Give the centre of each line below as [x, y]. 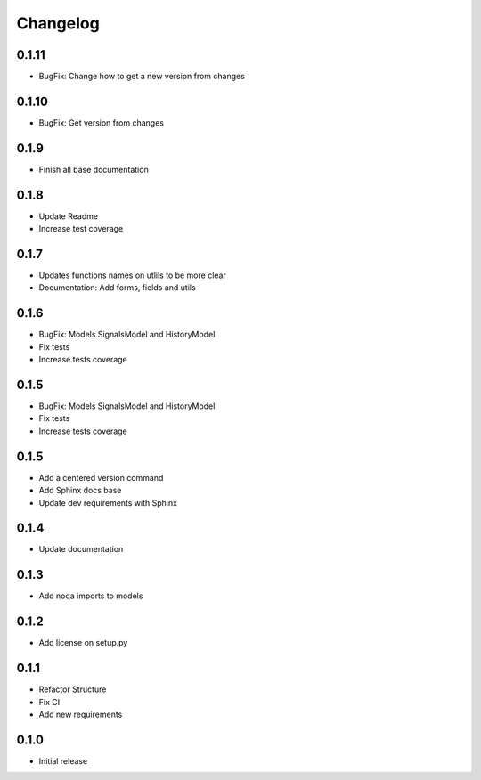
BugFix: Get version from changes [102, 122]
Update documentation [81, 549]
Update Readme [68, 216]
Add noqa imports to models [91, 596]
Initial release [63, 760]
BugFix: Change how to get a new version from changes [142, 77]
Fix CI [49, 702]
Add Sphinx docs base [80, 491]
